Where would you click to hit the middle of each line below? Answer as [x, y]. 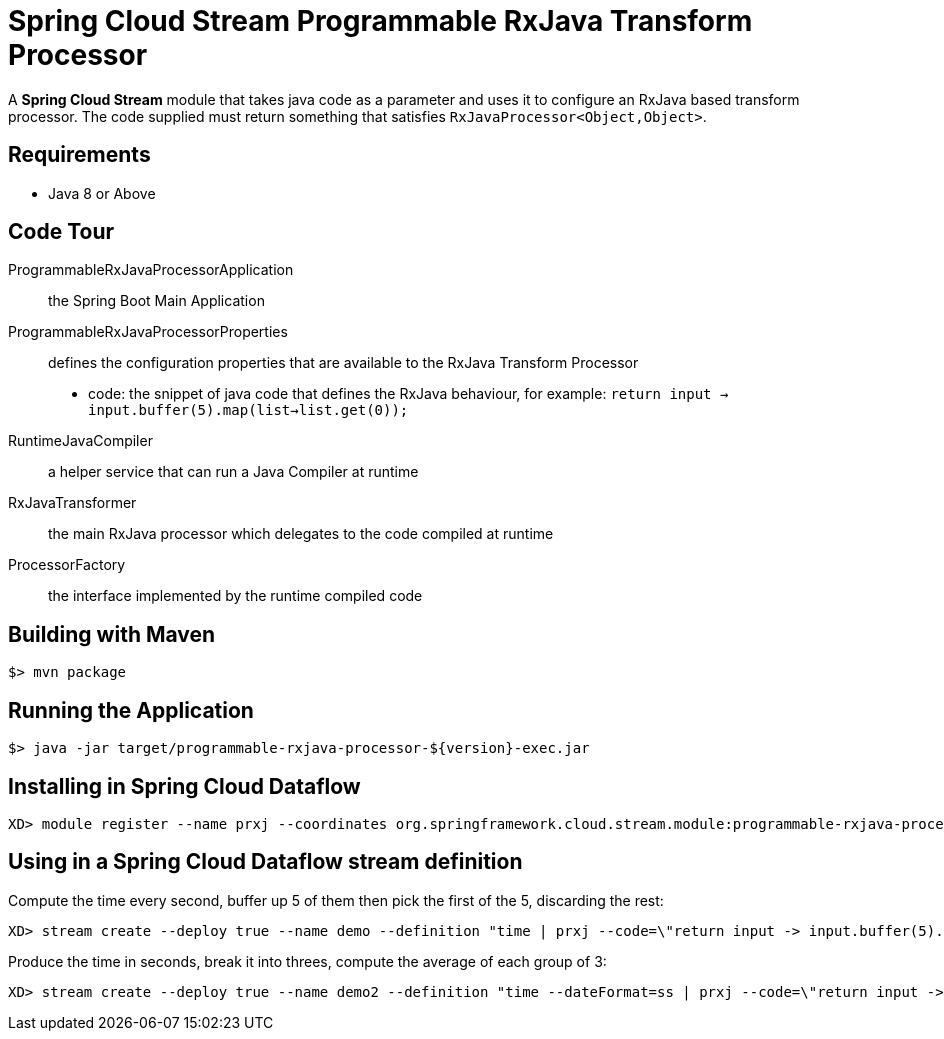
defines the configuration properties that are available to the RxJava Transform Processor [343, 363]
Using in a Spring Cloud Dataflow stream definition [265, 862]
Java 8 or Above [102, 193]
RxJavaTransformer [72, 503]
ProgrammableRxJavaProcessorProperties [148, 332]
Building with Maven [112, 634]
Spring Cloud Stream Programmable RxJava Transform [380, 21]
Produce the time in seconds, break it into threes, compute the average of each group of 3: [307, 961]
